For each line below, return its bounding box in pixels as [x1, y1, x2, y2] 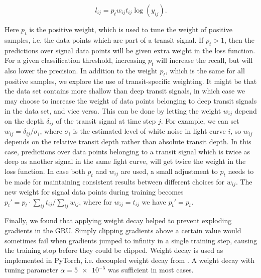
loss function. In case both [5, 165, 85, 176]
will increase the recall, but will [156, 55, 253, 65]
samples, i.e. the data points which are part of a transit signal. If [5, 34, 204, 45]
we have [142, 196, 166, 207]
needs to [228, 165, 254, 176]
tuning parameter [5, 264, 58, 275]
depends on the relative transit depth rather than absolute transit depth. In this [5, 136, 251, 146]
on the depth [5, 116, 44, 126]
